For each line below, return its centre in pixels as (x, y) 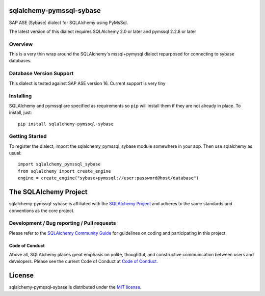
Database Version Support (41, 74)
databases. (20, 61)
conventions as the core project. (42, 211)
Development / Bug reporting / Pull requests (63, 223)
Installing (20, 96)
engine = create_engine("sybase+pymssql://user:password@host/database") (108, 178)
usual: (15, 153)
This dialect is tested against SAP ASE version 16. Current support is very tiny (87, 83)
